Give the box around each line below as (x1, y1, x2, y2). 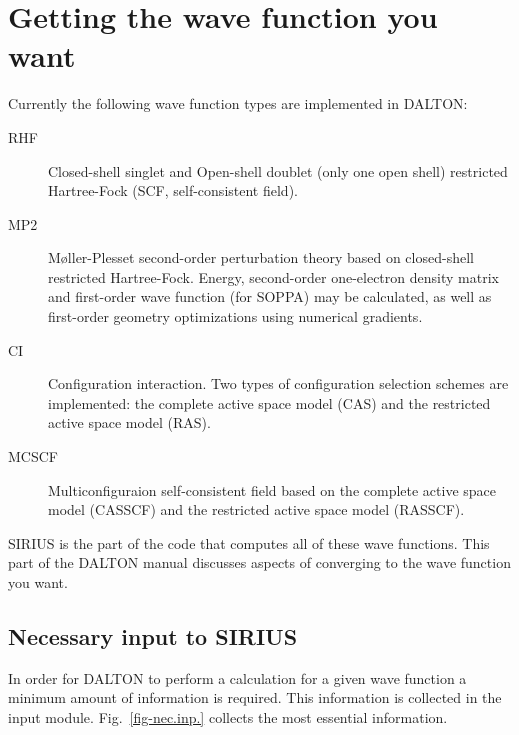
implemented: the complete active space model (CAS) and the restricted (48, 392, 491, 413)
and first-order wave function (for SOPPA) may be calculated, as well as (48, 286, 492, 307)
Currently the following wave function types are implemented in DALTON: (8, 93, 468, 114)
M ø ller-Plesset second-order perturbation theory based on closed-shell (48, 247, 474, 268)
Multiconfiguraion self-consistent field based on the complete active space (48, 479, 497, 500)
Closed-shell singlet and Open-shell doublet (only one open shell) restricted (48, 160, 508, 181)
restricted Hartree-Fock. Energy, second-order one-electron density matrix (48, 266, 499, 287)
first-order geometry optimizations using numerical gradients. (48, 306, 423, 327)
